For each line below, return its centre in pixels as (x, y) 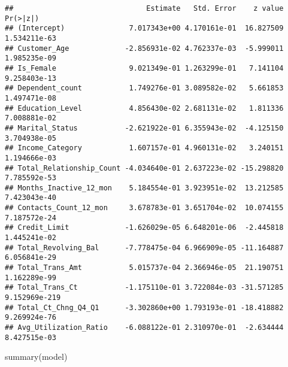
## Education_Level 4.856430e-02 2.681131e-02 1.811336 (144, 108)
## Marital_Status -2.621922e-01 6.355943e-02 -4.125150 (144, 128)
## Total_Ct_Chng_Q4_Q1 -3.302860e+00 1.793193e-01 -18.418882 (144, 307)
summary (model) (36, 357)
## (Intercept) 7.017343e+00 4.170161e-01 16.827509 (144, 28)
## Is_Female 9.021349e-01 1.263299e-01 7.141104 (144, 68)
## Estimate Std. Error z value (144, 8)
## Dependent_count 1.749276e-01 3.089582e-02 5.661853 (144, 88)
